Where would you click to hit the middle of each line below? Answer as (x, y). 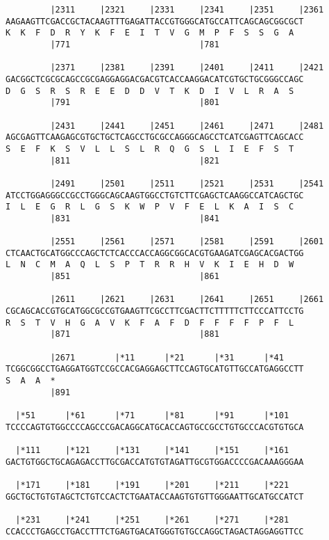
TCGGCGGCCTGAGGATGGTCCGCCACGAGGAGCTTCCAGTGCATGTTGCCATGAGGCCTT (155, 369)
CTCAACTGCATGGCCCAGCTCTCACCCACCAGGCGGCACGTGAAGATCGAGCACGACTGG (155, 253)
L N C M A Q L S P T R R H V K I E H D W (150, 265)
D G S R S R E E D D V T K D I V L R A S (150, 91)
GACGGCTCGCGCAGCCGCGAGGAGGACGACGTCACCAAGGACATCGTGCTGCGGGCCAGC (155, 79)
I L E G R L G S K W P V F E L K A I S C (150, 207)
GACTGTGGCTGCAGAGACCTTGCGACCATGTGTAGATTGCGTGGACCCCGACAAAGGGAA (155, 462)
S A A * (31, 381)
